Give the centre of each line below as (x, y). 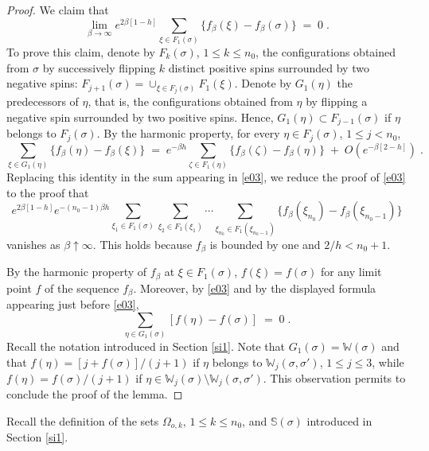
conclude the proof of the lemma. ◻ (95, 394)
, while (388, 362)
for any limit (351, 272)
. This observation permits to (334, 377)
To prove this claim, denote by (81, 52)
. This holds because (142, 244)
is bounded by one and (265, 244)
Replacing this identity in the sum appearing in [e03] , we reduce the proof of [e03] (206, 177)
